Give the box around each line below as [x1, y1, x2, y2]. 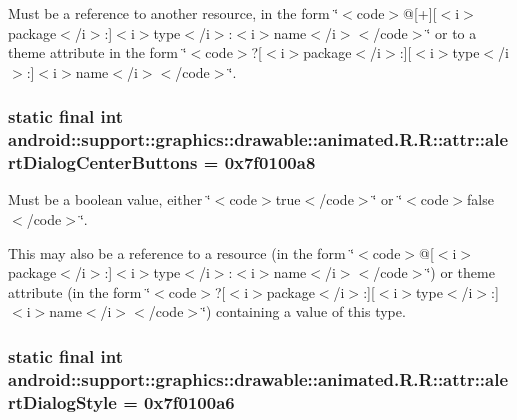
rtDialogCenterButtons [8, 150, 198, 175]
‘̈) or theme [426, 262, 495, 283]
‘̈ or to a [426, 22, 477, 43]
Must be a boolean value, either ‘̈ [8, 189, 211, 210]
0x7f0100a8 [224, 150, 316, 175]
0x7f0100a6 [144, 389, 235, 414]
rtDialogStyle [8, 389, 117, 414]
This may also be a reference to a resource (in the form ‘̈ [8, 242, 355, 263]
